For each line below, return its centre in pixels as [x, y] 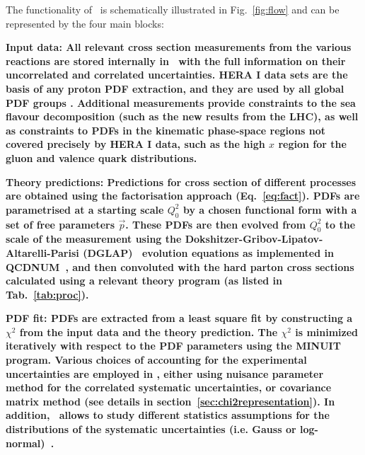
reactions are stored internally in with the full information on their [176, 61]
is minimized [327, 332]
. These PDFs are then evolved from [216, 224]
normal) [25, 443]
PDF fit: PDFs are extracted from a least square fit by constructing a [179, 318]
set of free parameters [60, 224]
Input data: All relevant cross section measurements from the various [179, 47]
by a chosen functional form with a [270, 209]
